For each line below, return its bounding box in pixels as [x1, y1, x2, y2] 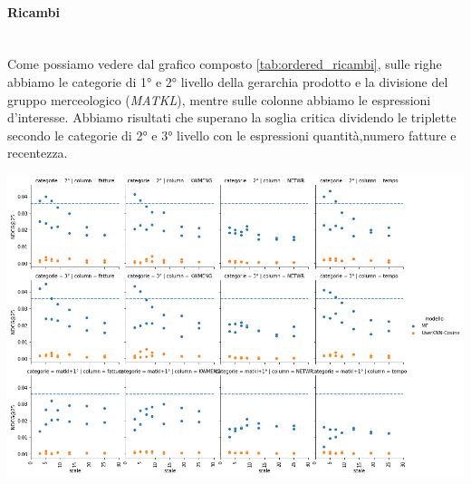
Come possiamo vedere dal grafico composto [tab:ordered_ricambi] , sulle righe [7, 54, 442, 73]
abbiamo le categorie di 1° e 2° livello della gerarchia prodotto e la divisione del [7, 72, 448, 91]
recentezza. [7, 143, 68, 162]
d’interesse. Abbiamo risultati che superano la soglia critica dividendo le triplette [7, 108, 457, 127]
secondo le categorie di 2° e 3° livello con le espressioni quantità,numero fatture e [7, 125, 457, 144]
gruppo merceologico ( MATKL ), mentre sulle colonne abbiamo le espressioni [7, 90, 431, 109]
